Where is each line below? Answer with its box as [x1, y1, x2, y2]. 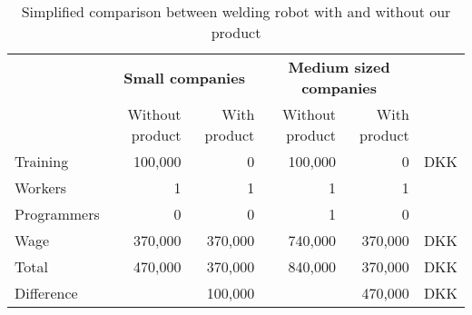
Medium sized [288, 56, 390, 77]
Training [15, 151, 69, 172]
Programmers [15, 203, 100, 224]
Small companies [123, 66, 245, 88]
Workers [15, 177, 67, 198]
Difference [15, 282, 78, 303]
